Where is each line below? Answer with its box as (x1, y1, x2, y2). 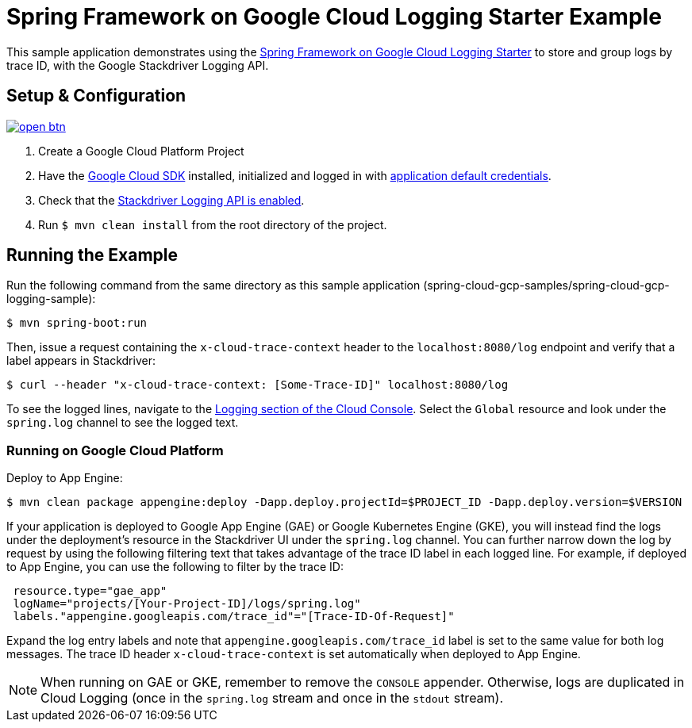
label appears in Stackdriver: (6, 354, 156, 368)
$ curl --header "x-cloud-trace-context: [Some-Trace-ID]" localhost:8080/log (6, 378, 509, 392)
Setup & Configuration (6, 86, 186, 106)
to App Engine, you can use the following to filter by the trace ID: (6, 560, 344, 574)
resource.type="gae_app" (13, 584, 167, 598)
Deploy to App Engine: (6, 471, 123, 485)
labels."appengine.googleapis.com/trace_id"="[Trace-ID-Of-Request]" (13, 610, 455, 623)
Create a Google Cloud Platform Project (38, 144, 244, 158)
